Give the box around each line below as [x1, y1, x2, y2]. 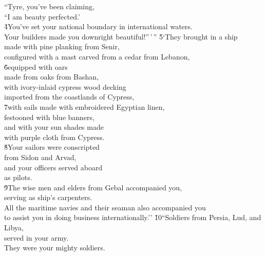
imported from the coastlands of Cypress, [4, 91, 135, 102]
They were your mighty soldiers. [4, 242, 105, 253]
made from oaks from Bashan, [4, 71, 99, 82]
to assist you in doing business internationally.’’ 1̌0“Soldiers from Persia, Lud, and [4, 212, 261, 223]
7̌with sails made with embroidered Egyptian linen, [4, 101, 165, 112]
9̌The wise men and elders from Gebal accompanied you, [4, 182, 182, 192]
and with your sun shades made [4, 122, 104, 132]
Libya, [4, 222, 24, 233]
